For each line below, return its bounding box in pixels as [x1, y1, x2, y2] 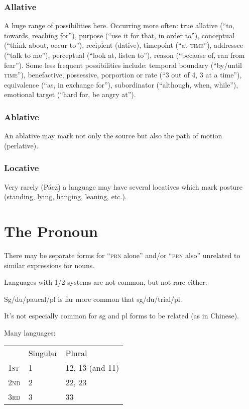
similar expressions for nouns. [4, 260, 95, 270]
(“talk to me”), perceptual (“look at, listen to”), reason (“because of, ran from [4, 50, 245, 60]
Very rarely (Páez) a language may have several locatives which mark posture [4, 181, 243, 192]
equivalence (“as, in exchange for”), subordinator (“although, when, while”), [4, 79, 238, 90]
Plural [65, 347, 87, 359]
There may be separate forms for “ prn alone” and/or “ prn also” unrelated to [4, 250, 240, 260]
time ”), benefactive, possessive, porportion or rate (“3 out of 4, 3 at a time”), [4, 69, 242, 80]
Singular [28, 347, 58, 359]
